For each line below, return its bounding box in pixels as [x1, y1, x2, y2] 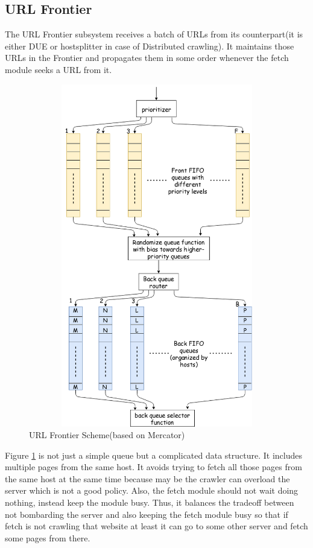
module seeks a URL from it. [5, 63, 112, 75]
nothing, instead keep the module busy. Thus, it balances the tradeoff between [5, 496, 294, 509]
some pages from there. [5, 531, 90, 544]
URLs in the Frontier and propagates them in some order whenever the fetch [5, 51, 289, 64]
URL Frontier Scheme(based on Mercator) [29, 429, 185, 441]
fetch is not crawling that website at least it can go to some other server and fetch [5, 520, 308, 532]
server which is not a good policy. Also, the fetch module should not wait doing [5, 484, 299, 497]
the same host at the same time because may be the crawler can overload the [5, 472, 290, 485]
